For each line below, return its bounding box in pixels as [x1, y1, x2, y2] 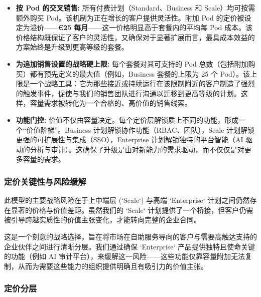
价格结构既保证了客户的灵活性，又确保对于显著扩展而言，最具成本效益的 [16, 32, 255, 42]
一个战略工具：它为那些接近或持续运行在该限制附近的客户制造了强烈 [30, 78, 255, 89]
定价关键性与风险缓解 [4, 175, 86, 187]
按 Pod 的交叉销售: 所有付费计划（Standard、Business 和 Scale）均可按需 [16, 3, 255, 13]
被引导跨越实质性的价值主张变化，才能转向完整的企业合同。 [4, 214, 201, 225]
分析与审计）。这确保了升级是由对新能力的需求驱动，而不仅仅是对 [30, 144, 244, 154]
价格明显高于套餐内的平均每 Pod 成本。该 [116, 22, 253, 33]
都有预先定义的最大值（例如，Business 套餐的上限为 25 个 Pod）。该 [30, 68, 250, 79]
